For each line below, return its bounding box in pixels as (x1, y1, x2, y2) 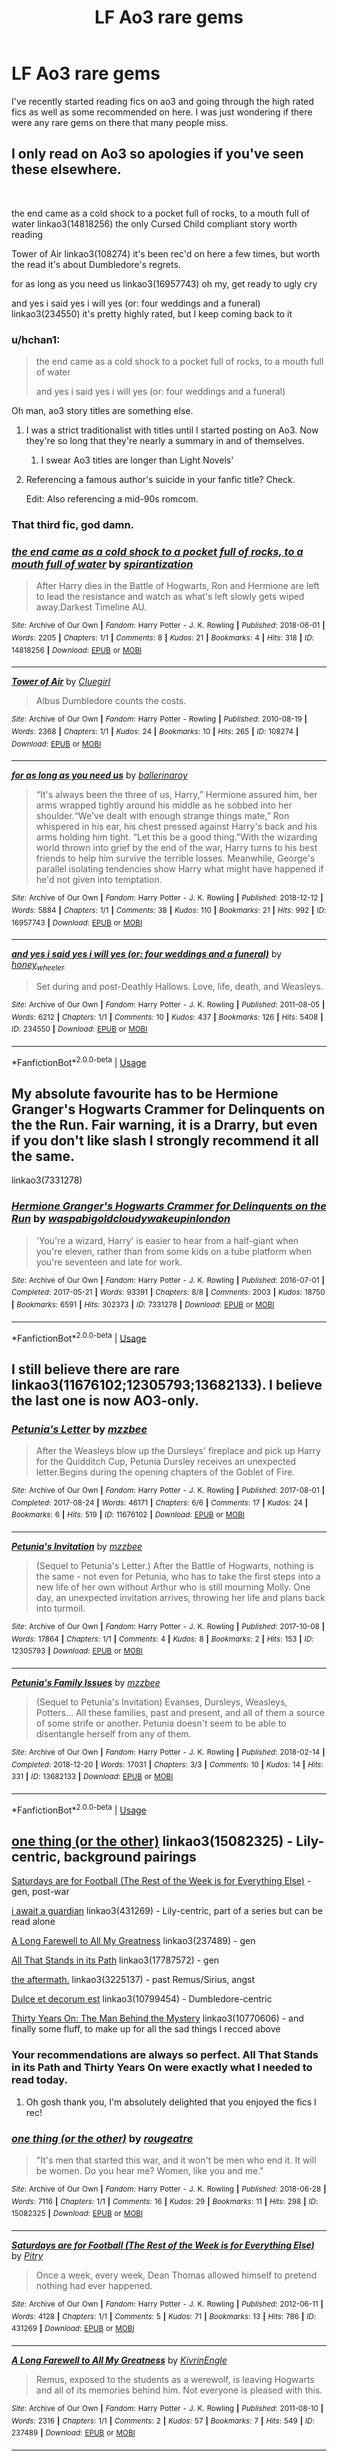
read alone (11, 1916, 56, 1928)
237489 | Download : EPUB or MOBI (11, 2428, 136, 2438)
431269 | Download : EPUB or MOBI (11, 2324, 135, 2334)
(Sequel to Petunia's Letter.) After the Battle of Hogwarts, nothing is (35, 1559, 314, 1571)
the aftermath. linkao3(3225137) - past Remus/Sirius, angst (11, 1974, 255, 1986)
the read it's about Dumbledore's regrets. (11, 258, 181, 270)
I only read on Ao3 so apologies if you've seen (11, 146, 304, 163)
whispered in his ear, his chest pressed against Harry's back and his (35, 821, 318, 833)
